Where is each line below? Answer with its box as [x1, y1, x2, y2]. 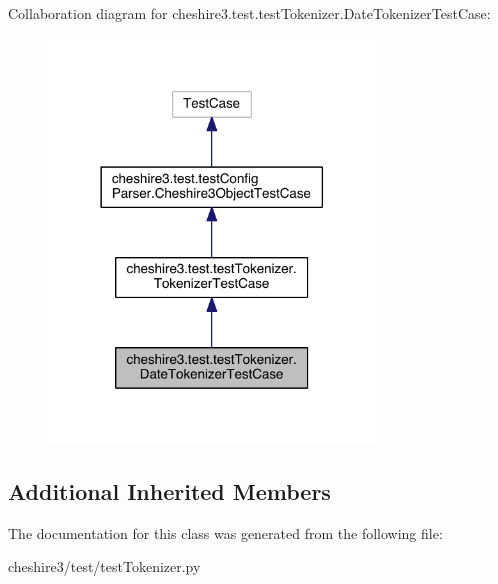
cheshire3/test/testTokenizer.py [8, 556, 201, 577]
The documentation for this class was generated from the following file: [8, 522, 443, 543]
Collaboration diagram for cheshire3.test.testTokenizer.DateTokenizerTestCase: [8, 3, 491, 23]
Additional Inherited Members [8, 475, 331, 506]
